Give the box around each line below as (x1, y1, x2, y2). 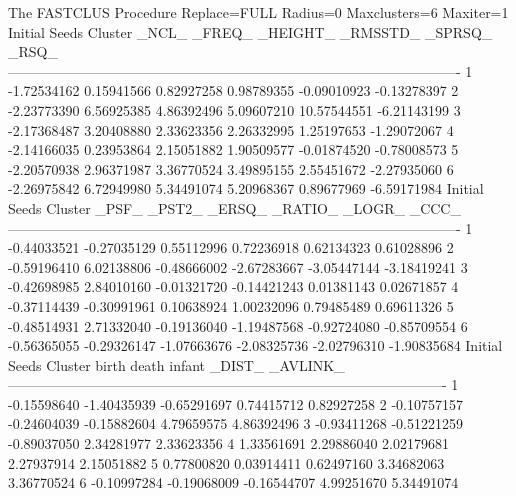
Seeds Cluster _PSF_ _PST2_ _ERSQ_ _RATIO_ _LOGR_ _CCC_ (8, 197, 461, 218)
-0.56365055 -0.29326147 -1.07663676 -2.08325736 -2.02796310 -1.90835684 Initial (8, 335, 503, 356)
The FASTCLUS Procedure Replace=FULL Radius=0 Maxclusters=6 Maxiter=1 (8, 2, 509, 22)
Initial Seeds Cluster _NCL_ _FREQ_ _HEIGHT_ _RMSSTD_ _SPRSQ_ (8, 21, 493, 42)
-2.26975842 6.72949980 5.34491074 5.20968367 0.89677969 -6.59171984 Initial (8, 178, 484, 199)
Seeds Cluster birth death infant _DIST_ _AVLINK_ (8, 354, 345, 375)
